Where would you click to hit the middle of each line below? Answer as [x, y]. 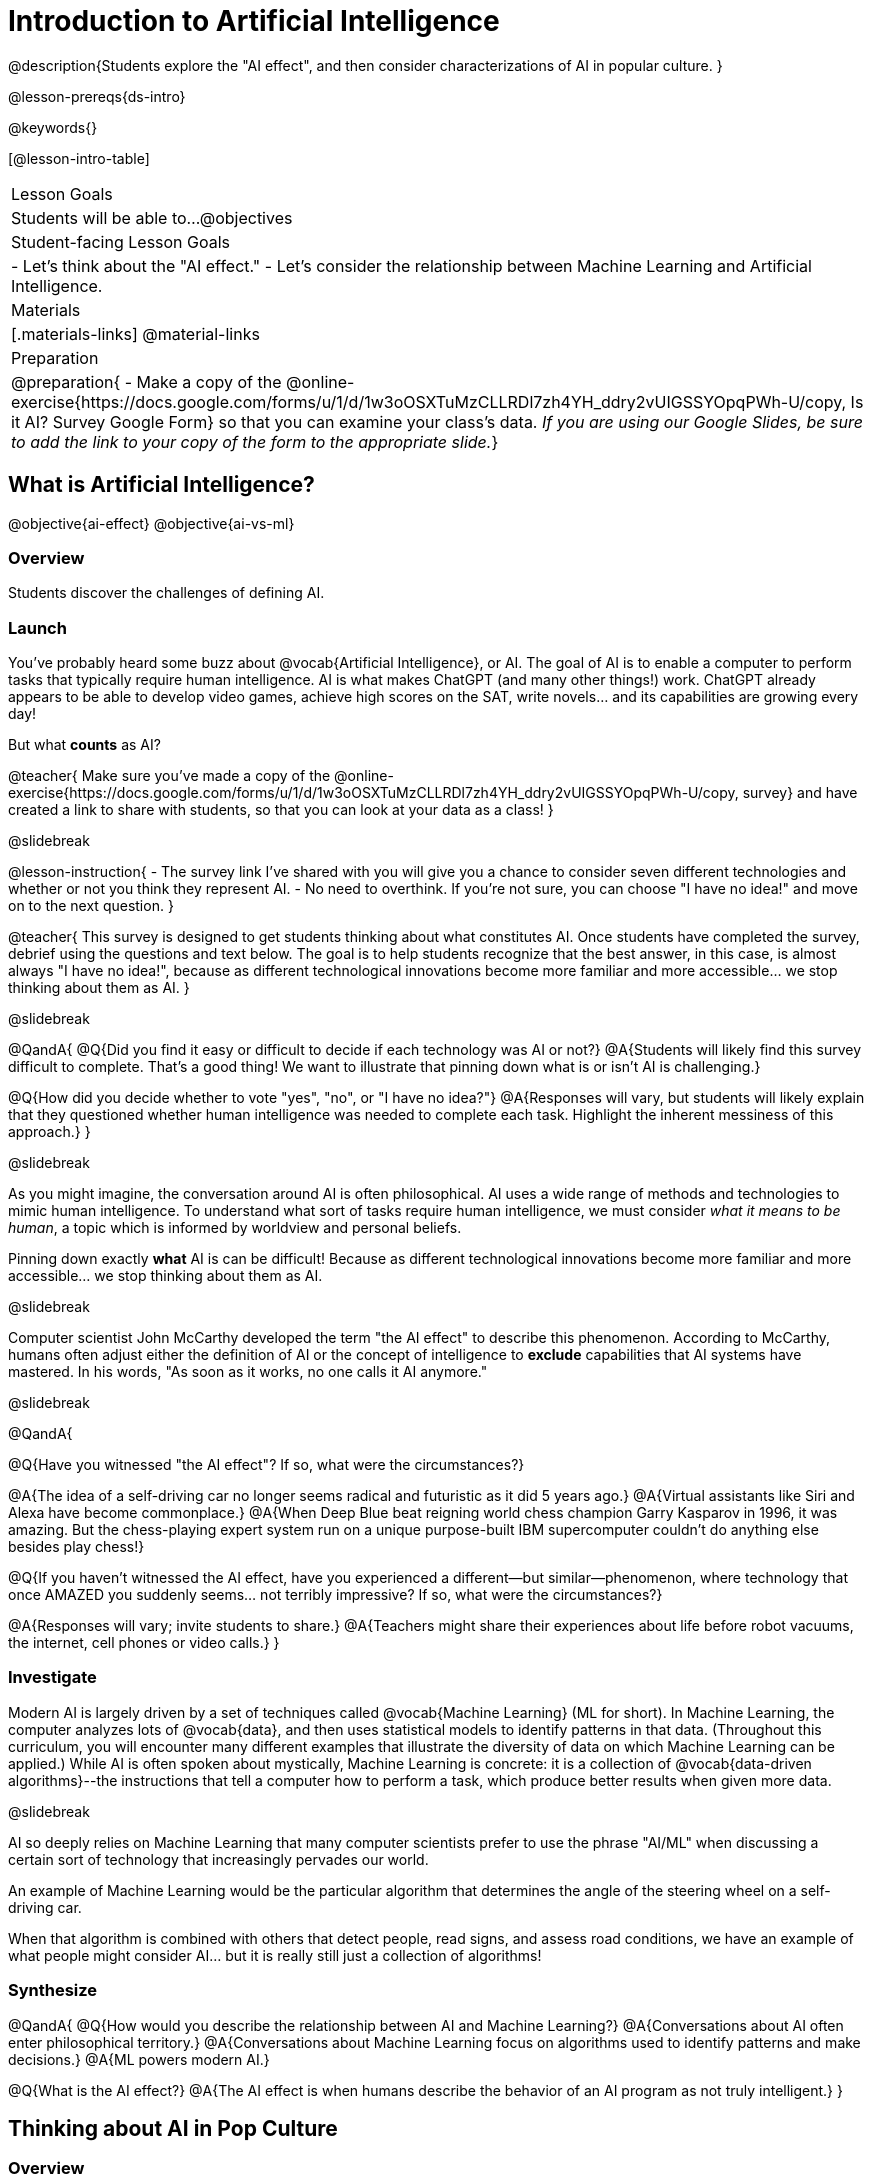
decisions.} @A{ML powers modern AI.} [139, 2059]
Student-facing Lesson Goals [121, 241]
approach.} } [49, 1132]
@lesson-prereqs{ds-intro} [97, 96]
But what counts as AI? [84, 745]
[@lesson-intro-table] [79, 158]
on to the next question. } [91, 906]
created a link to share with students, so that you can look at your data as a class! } [281, 810]
